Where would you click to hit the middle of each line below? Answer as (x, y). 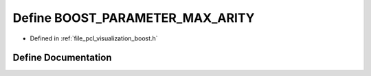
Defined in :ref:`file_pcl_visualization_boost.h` (94, 38)
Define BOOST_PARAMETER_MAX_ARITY (134, 18)
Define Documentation (62, 58)
